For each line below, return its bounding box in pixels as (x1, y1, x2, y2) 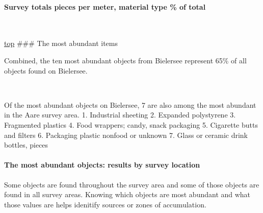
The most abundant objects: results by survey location (4, 159, 200, 170)
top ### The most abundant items (4, 38, 118, 49)
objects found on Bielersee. (4, 65, 88, 76)
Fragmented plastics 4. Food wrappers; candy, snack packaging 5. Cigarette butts (4, 119, 258, 130)
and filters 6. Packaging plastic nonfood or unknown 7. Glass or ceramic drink (4, 129, 248, 140)
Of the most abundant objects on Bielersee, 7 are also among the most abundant (4, 99, 256, 110)
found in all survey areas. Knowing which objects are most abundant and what (4, 189, 251, 200)
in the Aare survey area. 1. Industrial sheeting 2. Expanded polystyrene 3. (4, 109, 236, 120)
